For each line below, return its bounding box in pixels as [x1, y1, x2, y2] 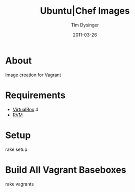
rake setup [5, 146, 28, 152]
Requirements [5, 89, 66, 101]
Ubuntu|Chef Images [40, 5, 130, 17]
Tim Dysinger [71, 22, 99, 28]
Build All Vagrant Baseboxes [5, 164, 126, 175]
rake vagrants [5, 181, 34, 187]
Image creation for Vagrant [5, 72, 62, 78]
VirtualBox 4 [12, 106, 39, 112]
